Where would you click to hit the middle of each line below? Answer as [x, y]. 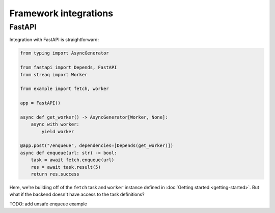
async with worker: [55, 124]
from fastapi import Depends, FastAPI [68, 68]
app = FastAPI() [40, 103]
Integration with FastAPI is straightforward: [54, 40]
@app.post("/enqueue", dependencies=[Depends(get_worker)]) [97, 146]
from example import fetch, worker [64, 89]
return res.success [55, 174]
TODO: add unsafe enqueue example [48, 204]
